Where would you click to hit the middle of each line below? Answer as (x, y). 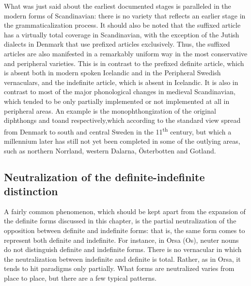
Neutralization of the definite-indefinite (104, 177)
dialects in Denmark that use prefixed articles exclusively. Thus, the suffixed (117, 44)
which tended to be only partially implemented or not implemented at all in (117, 101)
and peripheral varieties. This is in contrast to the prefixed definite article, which (124, 63)
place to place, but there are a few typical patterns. (80, 278)
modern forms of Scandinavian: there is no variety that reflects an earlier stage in (125, 15)
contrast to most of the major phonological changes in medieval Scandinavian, (120, 92)
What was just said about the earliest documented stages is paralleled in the (118, 6)
